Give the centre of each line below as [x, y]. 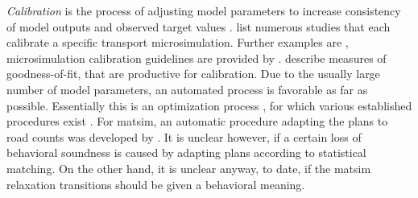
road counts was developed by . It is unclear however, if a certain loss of [184, 136]
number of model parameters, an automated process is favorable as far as [187, 89]
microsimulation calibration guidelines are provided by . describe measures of [197, 58]
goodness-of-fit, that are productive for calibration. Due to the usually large [193, 74]
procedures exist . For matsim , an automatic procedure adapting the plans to [197, 121]
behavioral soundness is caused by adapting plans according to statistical [186, 153]
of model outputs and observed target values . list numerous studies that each [199, 26]
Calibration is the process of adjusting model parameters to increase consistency [204, 10]
